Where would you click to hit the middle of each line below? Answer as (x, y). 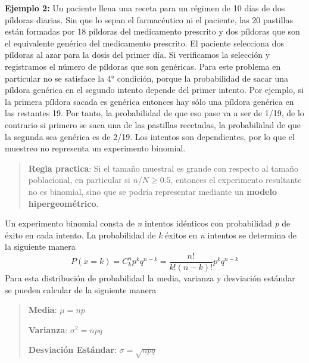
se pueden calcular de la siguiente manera (81, 289)
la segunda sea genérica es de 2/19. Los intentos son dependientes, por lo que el (150, 136)
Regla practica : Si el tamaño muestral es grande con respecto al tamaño (163, 168)
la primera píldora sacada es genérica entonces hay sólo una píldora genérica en (149, 101)
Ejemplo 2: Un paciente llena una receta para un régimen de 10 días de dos (145, 8)
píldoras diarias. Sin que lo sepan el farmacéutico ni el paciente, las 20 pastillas (149, 19)
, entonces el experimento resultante (236, 180)
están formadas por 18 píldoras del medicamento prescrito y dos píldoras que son (152, 31)
